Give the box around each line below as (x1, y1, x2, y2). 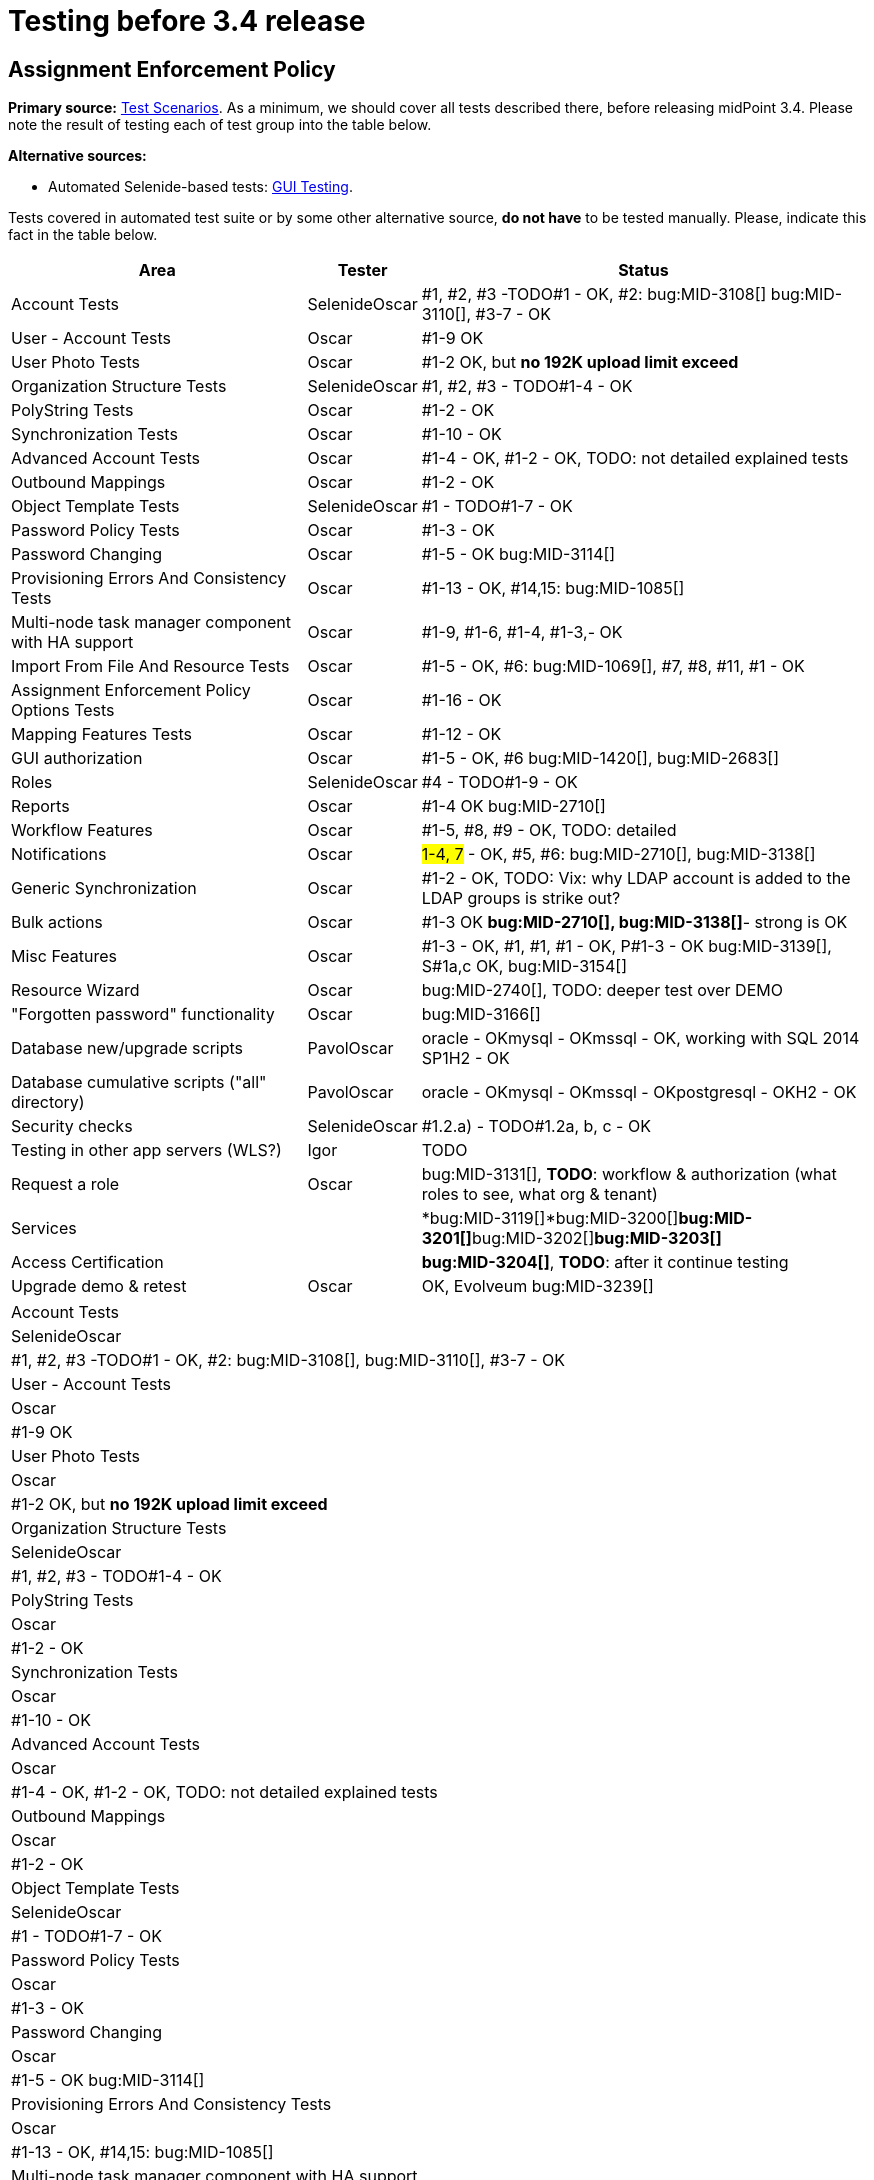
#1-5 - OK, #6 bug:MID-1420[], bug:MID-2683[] (421, 748, 779, 769)
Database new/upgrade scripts (11, 1038, 244, 1059)
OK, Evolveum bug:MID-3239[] (421, 1276, 654, 1297)
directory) (11, 1092, 85, 1113)
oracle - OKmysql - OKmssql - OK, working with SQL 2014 (421, 1028, 860, 1049)
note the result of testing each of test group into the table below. (8, 116, 432, 134)
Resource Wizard (11, 980, 140, 1001)
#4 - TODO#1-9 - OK (421, 772, 578, 793)
